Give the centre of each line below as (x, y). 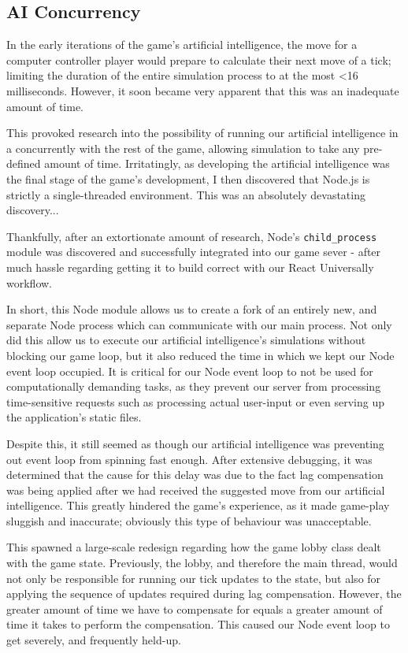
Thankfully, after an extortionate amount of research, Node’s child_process (192, 236)
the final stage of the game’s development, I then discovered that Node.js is (188, 178)
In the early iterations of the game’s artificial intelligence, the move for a (182, 45)
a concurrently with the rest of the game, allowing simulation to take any (183, 148)
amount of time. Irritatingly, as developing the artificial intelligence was (217, 163)
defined (24, 163)
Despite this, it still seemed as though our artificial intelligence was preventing (195, 443)
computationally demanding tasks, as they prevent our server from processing (194, 386)
